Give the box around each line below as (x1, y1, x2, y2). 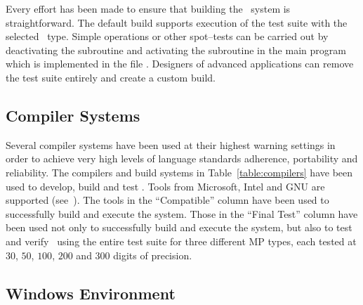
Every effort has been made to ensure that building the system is (6, 1, 291, 15)
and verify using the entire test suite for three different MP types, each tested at (6, 233, 357, 248)
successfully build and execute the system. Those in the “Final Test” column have (6, 206, 358, 221)
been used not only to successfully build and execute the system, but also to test (6, 220, 352, 235)
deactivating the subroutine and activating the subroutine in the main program (6, 42, 346, 57)
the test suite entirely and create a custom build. (6, 70, 216, 84)
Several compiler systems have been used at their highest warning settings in (6, 137, 336, 152)
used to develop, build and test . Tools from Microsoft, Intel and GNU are (6, 179, 325, 193)
